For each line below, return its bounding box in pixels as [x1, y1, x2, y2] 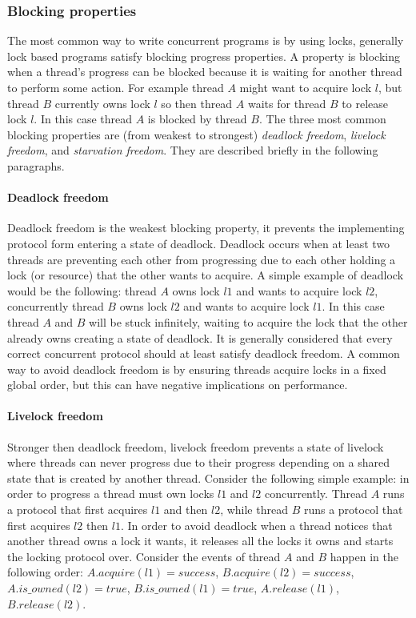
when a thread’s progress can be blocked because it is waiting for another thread [7, 63, 402, 80]
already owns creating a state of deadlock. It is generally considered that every [7, 329, 393, 346]
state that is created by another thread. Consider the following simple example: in [7, 469, 410, 486]
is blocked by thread [147, 110, 247, 127]
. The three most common [258, 110, 386, 127]
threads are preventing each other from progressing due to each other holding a [7, 251, 396, 267]
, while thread [220, 501, 288, 518]
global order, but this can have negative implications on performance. [7, 376, 348, 393]
